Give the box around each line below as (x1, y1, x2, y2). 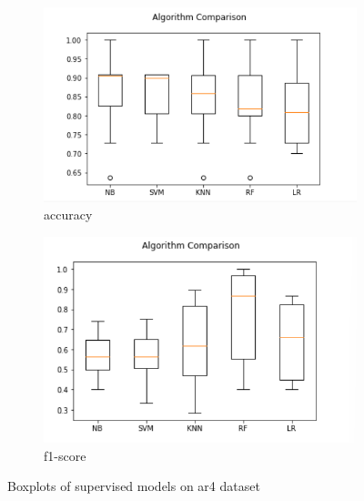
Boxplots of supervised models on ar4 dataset (7, 476, 260, 496)
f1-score (44, 445, 86, 465)
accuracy (44, 205, 93, 224)
